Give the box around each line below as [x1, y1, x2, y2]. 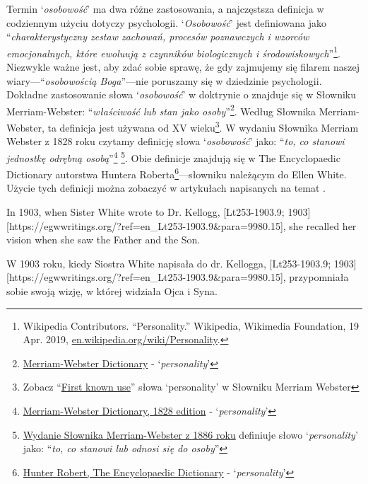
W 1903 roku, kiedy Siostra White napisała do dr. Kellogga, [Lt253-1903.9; [6, 255, 331, 270]
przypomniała [289, 270, 349, 284]
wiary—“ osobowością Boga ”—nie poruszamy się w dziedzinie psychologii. [6, 73, 322, 88]
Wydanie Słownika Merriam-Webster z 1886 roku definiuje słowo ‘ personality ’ [23, 427, 358, 442]
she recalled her [289, 218, 357, 233]
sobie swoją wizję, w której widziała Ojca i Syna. [6, 283, 218, 298]
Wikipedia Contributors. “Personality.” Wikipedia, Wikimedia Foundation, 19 [23, 318, 360, 333]
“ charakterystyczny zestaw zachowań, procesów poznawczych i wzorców [6, 29, 309, 44]
